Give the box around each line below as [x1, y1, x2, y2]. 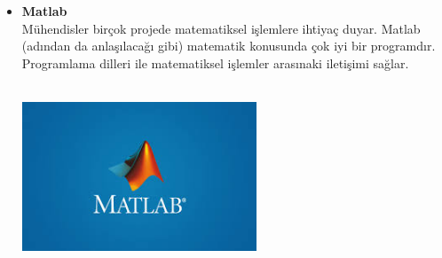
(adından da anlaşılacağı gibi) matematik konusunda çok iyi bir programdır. [21, 36, 436, 55]
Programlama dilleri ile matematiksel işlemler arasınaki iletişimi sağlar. [21, 53, 409, 72]
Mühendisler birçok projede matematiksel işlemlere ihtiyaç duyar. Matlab [21, 19, 421, 37]
